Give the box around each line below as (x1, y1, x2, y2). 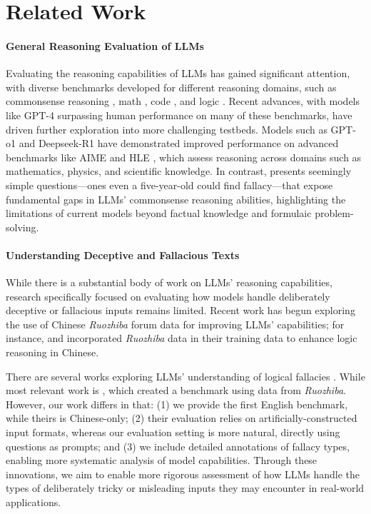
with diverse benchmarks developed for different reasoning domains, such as (6, 79, 337, 94)
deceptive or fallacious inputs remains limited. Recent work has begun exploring (6, 303, 355, 318)
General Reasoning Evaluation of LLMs (6, 38, 204, 53)
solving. (6, 219, 39, 234)
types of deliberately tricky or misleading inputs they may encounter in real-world (6, 480, 365, 495)
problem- (315, 206, 354, 221)
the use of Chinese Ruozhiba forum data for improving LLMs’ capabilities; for (6, 316, 345, 331)
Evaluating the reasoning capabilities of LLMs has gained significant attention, (6, 66, 350, 81)
